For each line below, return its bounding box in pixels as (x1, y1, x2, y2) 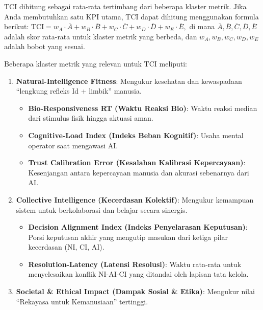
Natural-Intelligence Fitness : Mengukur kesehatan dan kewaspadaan (16, 75, 242, 86)
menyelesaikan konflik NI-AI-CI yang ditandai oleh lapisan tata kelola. (28, 269, 249, 279)
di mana (189, 21, 215, 32)
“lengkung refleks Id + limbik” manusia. (16, 85, 142, 96)
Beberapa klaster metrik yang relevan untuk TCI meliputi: (4, 58, 187, 69)
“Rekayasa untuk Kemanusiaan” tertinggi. (16, 296, 148, 306)
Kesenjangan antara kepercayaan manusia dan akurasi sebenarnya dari (28, 167, 249, 178)
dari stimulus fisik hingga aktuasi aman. (28, 113, 153, 123)
